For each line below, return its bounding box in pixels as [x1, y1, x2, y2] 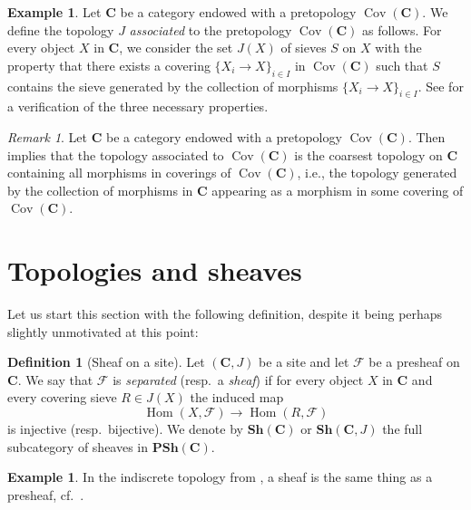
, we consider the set [119, 38, 233, 57]
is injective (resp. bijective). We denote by [7, 419, 243, 438]
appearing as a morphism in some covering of [211, 180, 464, 199]
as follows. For [362, 20, 442, 39]
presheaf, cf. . [7, 485, 84, 504]
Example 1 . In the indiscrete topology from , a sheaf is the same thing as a [7, 467, 433, 486]
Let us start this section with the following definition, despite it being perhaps [7, 304, 443, 323]
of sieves [280, 38, 327, 57]
